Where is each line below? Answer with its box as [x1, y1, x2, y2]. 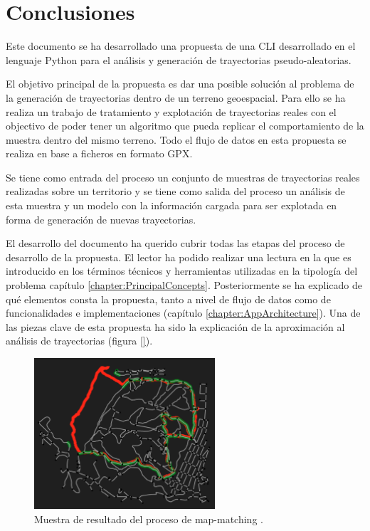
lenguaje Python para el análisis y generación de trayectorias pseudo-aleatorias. [6, 52, 351, 67]
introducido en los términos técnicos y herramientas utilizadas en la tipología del [6, 263, 358, 278]
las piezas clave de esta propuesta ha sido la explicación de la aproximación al [6, 319, 345, 334]
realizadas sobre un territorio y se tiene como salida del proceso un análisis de [6, 184, 345, 199]
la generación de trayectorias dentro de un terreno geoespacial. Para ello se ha [6, 90, 346, 105]
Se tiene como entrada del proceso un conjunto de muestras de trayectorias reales [6, 169, 360, 184]
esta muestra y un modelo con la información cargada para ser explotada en [6, 198, 337, 213]
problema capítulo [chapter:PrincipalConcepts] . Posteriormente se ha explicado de [6, 278, 362, 293]
